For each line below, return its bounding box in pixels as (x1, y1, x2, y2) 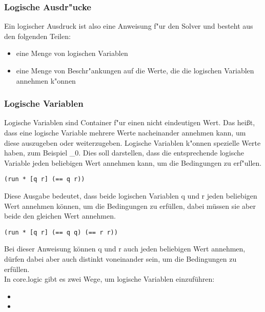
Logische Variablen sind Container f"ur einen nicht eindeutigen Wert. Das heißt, (4, 117, 255, 128)
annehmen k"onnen (16, 75, 76, 86)
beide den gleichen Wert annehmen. (4, 210, 116, 221)
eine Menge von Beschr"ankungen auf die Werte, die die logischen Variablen (16, 65, 254, 75)
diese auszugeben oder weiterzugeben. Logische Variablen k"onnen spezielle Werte (4, 137, 261, 148)
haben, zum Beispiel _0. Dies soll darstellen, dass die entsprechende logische (4, 147, 244, 158)
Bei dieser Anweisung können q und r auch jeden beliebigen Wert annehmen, (4, 243, 246, 254)
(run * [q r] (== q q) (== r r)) (4, 228, 118, 236)
